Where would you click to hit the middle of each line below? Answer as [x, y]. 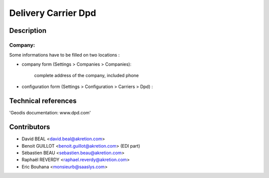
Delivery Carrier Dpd [53, 13]
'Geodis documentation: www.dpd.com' [50, 113]
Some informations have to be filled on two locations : [64, 55]
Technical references [43, 101]
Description [28, 31]
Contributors [30, 127]
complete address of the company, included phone [86, 76]
